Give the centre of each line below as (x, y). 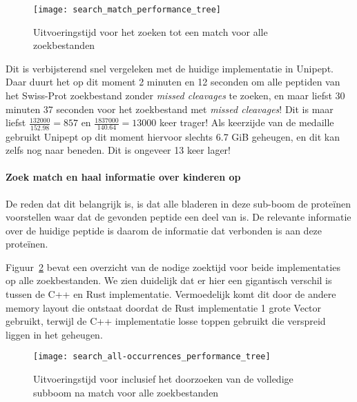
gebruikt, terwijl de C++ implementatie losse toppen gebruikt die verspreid (166, 321)
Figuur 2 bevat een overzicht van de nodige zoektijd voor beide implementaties (173, 267)
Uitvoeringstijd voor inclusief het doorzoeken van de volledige (163, 379)
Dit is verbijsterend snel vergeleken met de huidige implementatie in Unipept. (170, 68)
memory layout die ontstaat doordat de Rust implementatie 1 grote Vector (164, 307)
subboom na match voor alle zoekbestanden (126, 392)
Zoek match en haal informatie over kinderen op (123, 177)
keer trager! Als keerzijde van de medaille (247, 122)
